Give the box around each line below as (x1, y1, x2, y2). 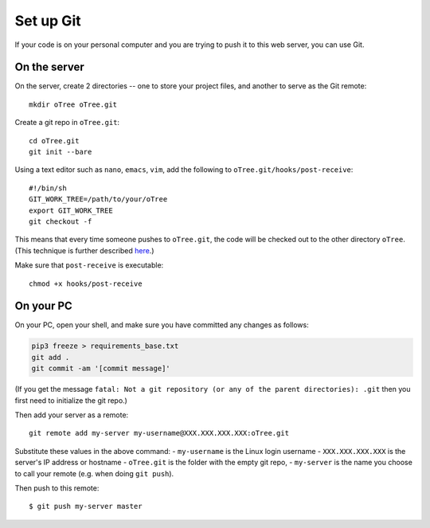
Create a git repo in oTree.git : (14, 118, 119, 127)
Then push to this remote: (14, 483, 100, 493)
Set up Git (14, 12, 81, 29)
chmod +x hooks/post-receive (29, 279, 143, 288)
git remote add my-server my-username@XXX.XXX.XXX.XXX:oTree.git (29, 428, 290, 438)
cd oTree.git (29, 136, 80, 145)
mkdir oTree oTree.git (29, 100, 118, 109)
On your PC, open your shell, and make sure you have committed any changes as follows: (14, 320, 310, 330)
